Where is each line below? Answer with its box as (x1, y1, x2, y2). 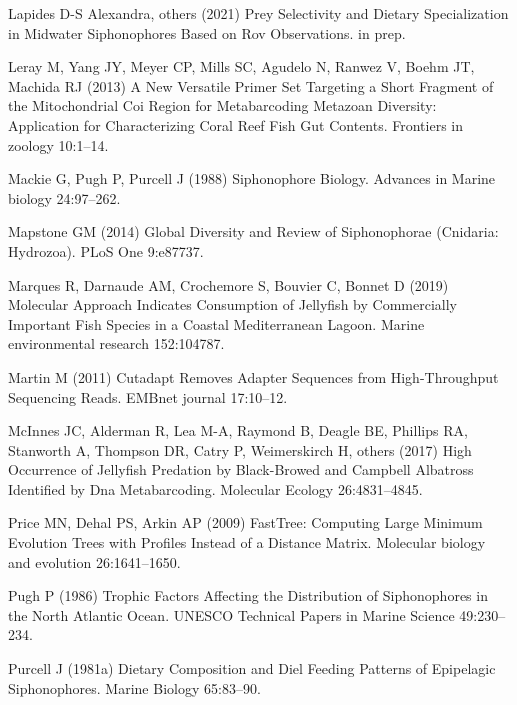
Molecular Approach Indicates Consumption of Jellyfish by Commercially (8, 294, 457, 315)
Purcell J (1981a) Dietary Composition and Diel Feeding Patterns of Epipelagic (8, 658, 496, 679)
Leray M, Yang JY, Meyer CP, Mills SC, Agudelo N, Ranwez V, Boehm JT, (8, 56, 475, 77)
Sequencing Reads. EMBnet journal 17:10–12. (8, 386, 288, 407)
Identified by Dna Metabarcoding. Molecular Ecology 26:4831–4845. (8, 478, 423, 499)
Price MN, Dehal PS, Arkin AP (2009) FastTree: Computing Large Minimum (8, 512, 483, 533)
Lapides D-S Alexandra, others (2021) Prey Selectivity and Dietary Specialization (8, 3, 509, 23)
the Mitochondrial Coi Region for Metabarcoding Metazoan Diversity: (8, 95, 437, 116)
